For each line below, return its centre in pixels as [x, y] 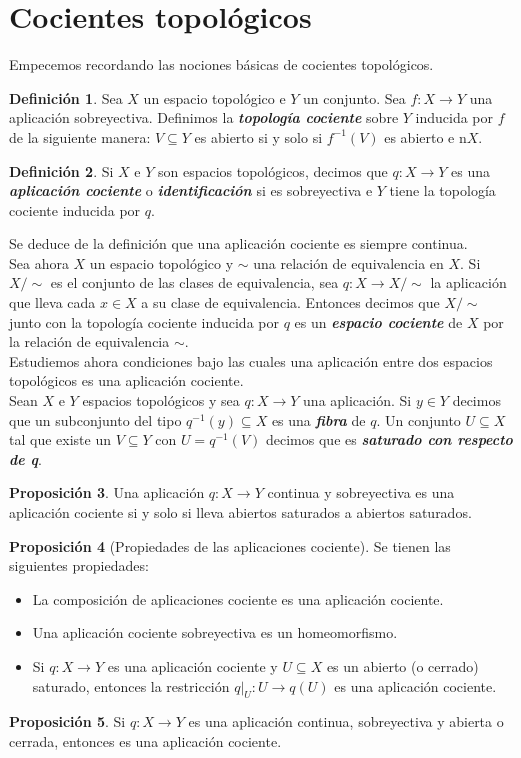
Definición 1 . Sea [66, 97]
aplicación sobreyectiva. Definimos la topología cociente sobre [204, 117]
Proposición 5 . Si [67, 721]
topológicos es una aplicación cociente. [126, 380]
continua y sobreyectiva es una [361, 492]
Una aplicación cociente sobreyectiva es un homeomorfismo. [215, 632]
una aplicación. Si [357, 400]
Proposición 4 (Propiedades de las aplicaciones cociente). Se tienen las [230, 545]
